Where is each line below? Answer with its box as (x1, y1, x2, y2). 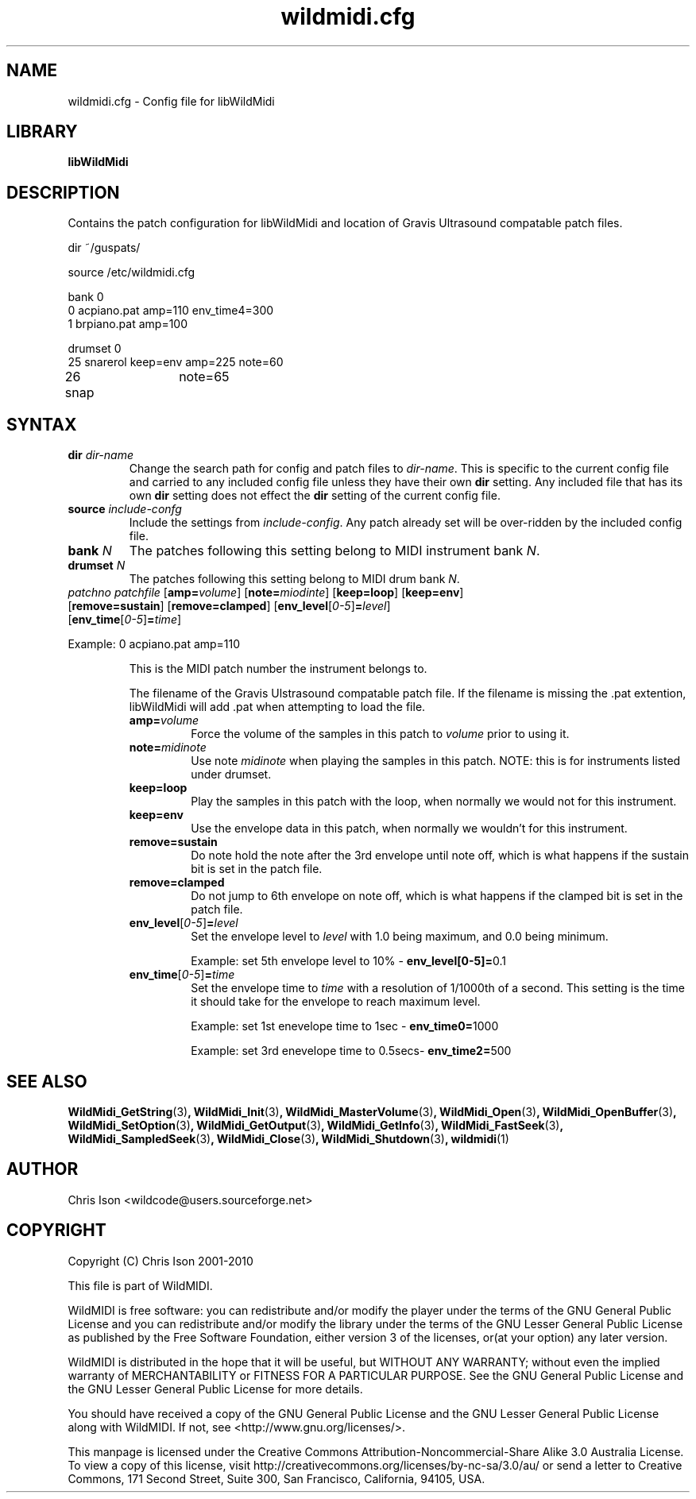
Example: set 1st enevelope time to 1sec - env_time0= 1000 (191, 1019, 499, 1033)
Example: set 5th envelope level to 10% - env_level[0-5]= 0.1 (191, 954, 506, 968)
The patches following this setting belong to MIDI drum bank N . (129, 572, 460, 586)
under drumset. (191, 767, 272, 782)
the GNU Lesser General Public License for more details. (68, 1381, 363, 1396)
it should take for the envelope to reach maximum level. (191, 995, 481, 1009)
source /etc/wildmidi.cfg (68, 265, 195, 280)
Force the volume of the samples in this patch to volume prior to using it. (191, 727, 570, 741)
